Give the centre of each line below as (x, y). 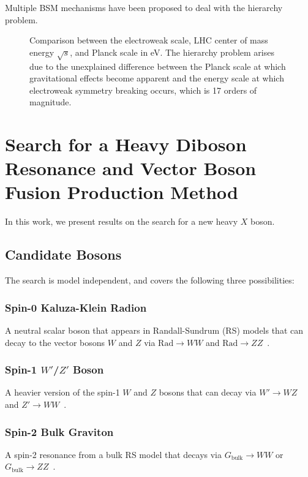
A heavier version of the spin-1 (62, 392)
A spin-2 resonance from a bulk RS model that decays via (113, 454)
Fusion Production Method (122, 192)
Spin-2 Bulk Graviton (59, 431)
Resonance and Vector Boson (131, 168)
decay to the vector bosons (55, 342)
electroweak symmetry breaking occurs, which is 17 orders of (143, 90)
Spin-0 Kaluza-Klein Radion (76, 307)
